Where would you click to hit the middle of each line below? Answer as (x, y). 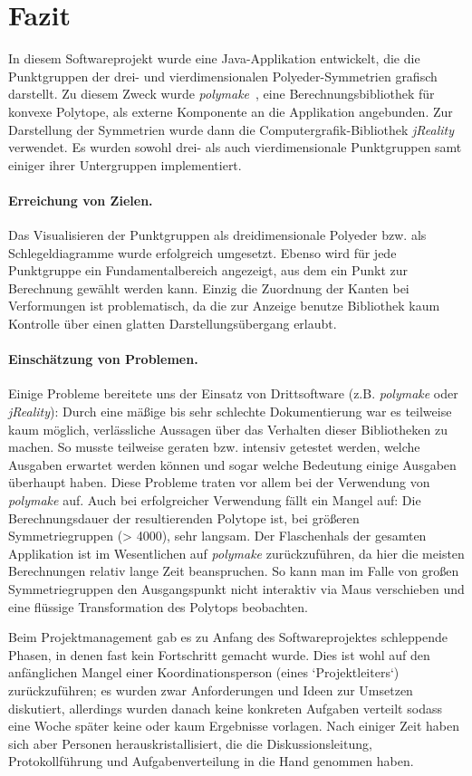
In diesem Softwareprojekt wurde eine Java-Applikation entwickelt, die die (214, 58)
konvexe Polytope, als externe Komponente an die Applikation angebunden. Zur (231, 111)
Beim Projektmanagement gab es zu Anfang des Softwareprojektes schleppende (228, 637)
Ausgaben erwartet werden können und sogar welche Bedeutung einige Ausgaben (232, 464)
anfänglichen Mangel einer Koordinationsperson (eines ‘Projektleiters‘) (204, 672)
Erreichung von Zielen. (81, 200)
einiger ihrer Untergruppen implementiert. (125, 164)
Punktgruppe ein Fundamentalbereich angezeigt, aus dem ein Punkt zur (208, 270)
